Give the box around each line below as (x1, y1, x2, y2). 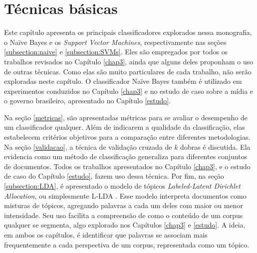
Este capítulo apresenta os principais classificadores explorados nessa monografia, (4, 27, 252, 37)
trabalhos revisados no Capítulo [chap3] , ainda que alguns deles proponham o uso (4, 56, 254, 66)
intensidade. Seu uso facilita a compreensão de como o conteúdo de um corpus (4, 210, 243, 220)
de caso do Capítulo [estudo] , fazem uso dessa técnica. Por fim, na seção (4, 171, 224, 181)
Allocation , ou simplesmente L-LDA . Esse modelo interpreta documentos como (4, 190, 247, 201)
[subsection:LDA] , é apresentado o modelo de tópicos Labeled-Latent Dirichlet (4, 181, 241, 191)
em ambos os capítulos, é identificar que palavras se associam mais (4, 230, 208, 240)
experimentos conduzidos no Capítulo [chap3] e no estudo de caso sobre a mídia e (4, 85, 254, 96)
